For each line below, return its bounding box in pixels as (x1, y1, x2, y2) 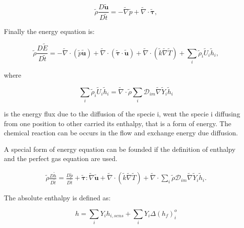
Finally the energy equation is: (4, 26, 95, 36)
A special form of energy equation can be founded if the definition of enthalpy (4, 144, 236, 154)
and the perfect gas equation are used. (4, 153, 117, 163)
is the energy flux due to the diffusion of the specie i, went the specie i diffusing (4, 109, 240, 119)
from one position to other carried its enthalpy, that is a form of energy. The (4, 118, 231, 128)
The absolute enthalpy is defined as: (4, 193, 111, 203)
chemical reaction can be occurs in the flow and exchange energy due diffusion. (4, 128, 238, 138)
